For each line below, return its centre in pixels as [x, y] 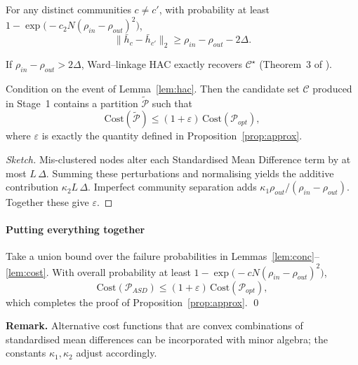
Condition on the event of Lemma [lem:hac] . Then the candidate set [153, 88]
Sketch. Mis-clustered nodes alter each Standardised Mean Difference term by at [178, 159]
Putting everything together [75, 229]
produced [332, 88]
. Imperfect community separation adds [172, 187]
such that [172, 103]
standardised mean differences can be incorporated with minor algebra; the [167, 339]
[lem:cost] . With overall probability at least [98, 271]
